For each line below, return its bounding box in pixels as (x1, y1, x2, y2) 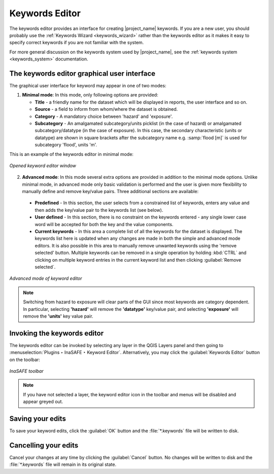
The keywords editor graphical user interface (9, 69, 156, 78)
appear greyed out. (23, 399, 63, 405)
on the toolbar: (9, 356, 41, 363)
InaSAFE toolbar (9, 368, 44, 374)
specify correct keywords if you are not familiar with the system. (9, 40, 144, 46)
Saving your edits (9, 415, 66, 423)
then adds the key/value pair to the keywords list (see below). (35, 207, 163, 213)
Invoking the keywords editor (9, 329, 104, 337)
